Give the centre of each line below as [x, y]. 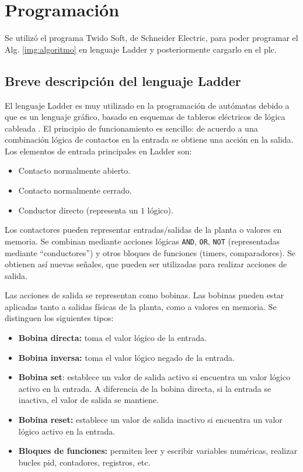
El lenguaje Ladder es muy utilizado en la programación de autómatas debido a [147, 105]
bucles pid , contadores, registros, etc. [84, 462]
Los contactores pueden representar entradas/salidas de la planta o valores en [143, 230]
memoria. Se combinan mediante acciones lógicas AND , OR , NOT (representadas [142, 241]
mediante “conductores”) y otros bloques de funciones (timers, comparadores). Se [150, 252]
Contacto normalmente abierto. [74, 170]
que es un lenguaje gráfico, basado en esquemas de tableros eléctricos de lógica [145, 117]
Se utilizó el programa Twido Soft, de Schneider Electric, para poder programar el [151, 38]
